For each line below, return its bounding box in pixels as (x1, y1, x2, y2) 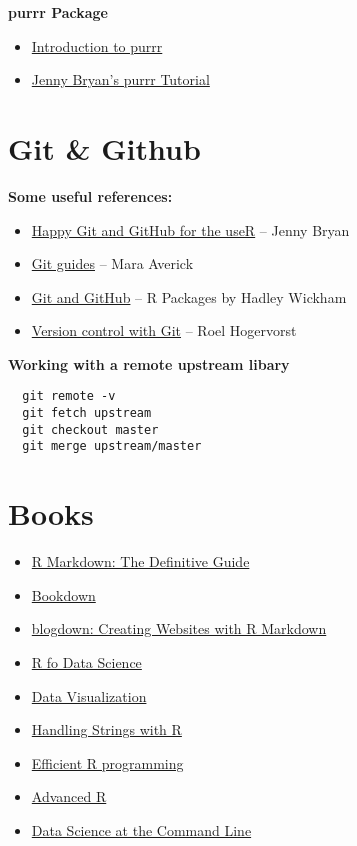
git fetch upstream (22, 406, 152, 421)
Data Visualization (31, 685, 147, 706)
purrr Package (8, 2, 109, 22)
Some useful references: (8, 185, 173, 206)
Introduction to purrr (31, 35, 163, 56)
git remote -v (22, 389, 116, 404)
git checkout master (22, 422, 159, 437)
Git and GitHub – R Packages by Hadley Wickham (31, 286, 347, 307)
